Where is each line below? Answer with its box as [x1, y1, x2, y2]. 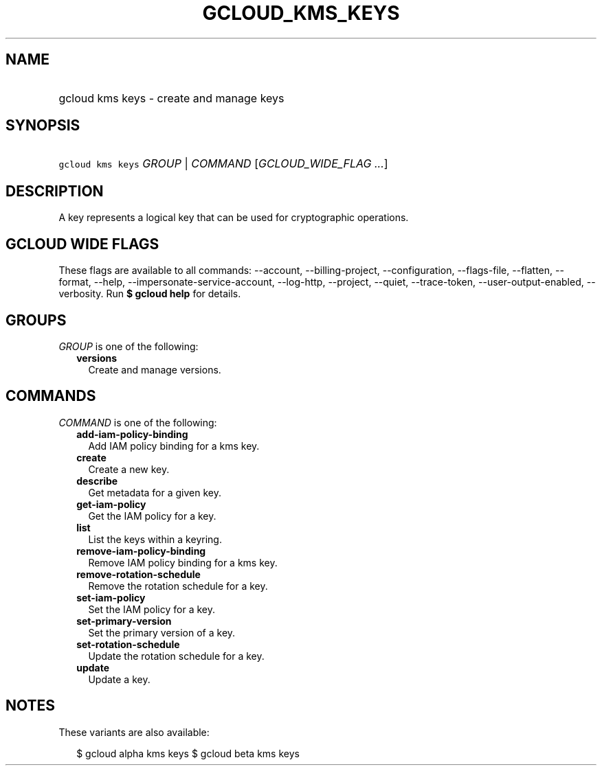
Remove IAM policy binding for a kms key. [88, 556, 278, 568]
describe [76, 474, 118, 487]
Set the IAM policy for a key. [88, 603, 216, 615]
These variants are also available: [58, 726, 210, 738]
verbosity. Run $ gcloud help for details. [58, 288, 241, 300]
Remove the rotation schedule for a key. [88, 579, 268, 592]
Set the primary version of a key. [88, 626, 236, 638]
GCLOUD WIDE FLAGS [5, 235, 159, 253]
